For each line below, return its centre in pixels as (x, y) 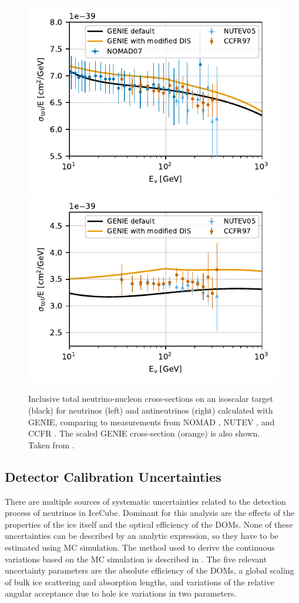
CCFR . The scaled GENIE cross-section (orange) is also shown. (144, 433)
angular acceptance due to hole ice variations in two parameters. (121, 593)
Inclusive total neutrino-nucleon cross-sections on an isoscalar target (151, 399)
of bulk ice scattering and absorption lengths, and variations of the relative (140, 582)
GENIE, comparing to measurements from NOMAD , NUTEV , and (152, 422)
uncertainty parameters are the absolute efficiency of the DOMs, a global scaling (149, 570)
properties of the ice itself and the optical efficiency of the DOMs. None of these (149, 524)
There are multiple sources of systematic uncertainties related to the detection (145, 501)
